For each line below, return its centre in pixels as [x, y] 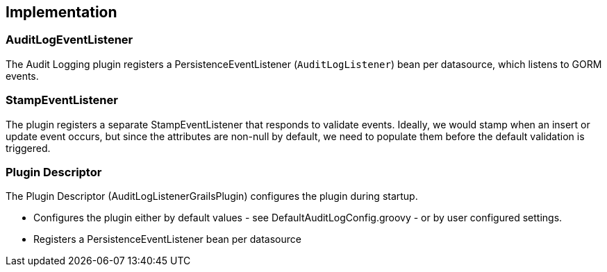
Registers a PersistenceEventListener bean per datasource [167, 239]
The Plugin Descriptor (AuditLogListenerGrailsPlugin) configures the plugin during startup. [212, 196]
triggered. [28, 148]
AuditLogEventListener [69, 40]
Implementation [61, 12]
